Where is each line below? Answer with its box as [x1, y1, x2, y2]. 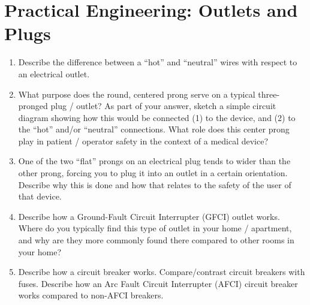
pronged [18, 99, 48, 112]
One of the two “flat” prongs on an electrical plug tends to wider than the [18, 155, 291, 167]
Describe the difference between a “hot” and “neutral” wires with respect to [18, 56, 297, 68]
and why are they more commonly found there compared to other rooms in [18, 234, 294, 246]
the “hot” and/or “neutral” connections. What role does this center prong [18, 123, 290, 135]
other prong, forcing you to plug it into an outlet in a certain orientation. [18, 167, 288, 179]
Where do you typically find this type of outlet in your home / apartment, [18, 222, 292, 234]
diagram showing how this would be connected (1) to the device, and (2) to [18, 111, 296, 123]
